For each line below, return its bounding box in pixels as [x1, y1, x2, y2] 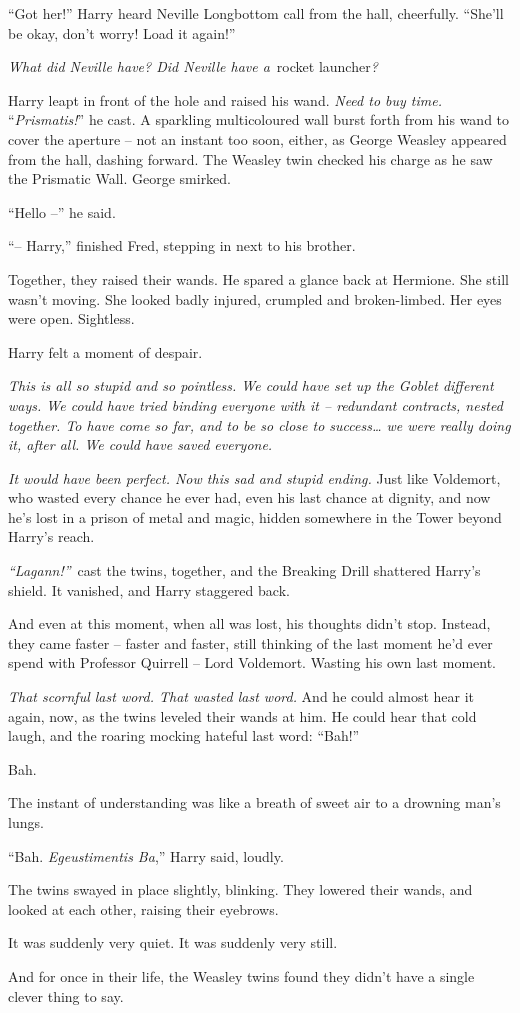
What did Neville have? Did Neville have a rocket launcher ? [8, 56, 378, 77]
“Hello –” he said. [8, 201, 116, 222]
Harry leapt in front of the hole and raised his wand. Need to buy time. [8, 89, 442, 110]
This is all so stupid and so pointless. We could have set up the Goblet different [8, 375, 494, 396]
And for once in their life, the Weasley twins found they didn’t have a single [8, 965, 475, 986]
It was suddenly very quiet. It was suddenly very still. [8, 932, 338, 953]
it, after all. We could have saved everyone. [8, 434, 273, 455]
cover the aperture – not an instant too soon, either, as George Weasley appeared [8, 128, 507, 149]
